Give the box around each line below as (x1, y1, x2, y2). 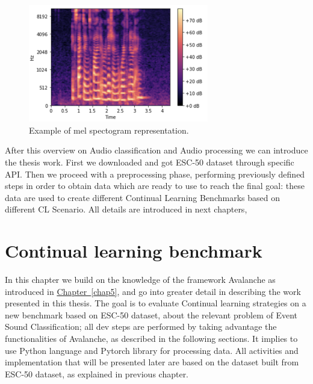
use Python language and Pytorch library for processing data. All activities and (5, 344, 299, 356)
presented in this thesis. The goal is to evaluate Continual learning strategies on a (5, 297, 306, 309)
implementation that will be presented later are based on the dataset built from (5, 356, 299, 368)
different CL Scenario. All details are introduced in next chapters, (5, 203, 247, 215)
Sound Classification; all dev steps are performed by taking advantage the (5, 320, 277, 333)
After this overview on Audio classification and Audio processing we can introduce (5, 144, 308, 156)
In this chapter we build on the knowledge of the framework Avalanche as (5, 273, 276, 286)
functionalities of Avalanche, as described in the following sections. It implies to (5, 332, 298, 345)
